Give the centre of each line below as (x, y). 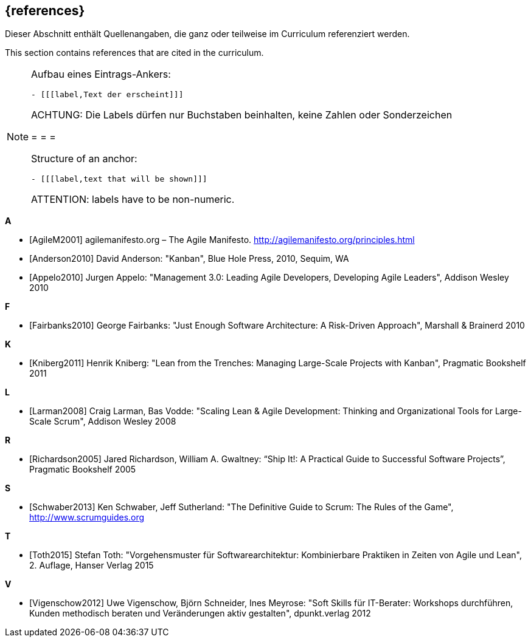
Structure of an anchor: (84, 159)
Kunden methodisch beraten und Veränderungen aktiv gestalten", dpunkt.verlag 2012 (200, 613)
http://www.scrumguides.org (87, 517)
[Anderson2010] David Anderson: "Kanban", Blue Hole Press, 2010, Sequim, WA (189, 259)
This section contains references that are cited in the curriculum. (134, 53)
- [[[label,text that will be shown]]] (119, 179)
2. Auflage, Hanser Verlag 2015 (92, 565)
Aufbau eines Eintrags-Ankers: (101, 74)
